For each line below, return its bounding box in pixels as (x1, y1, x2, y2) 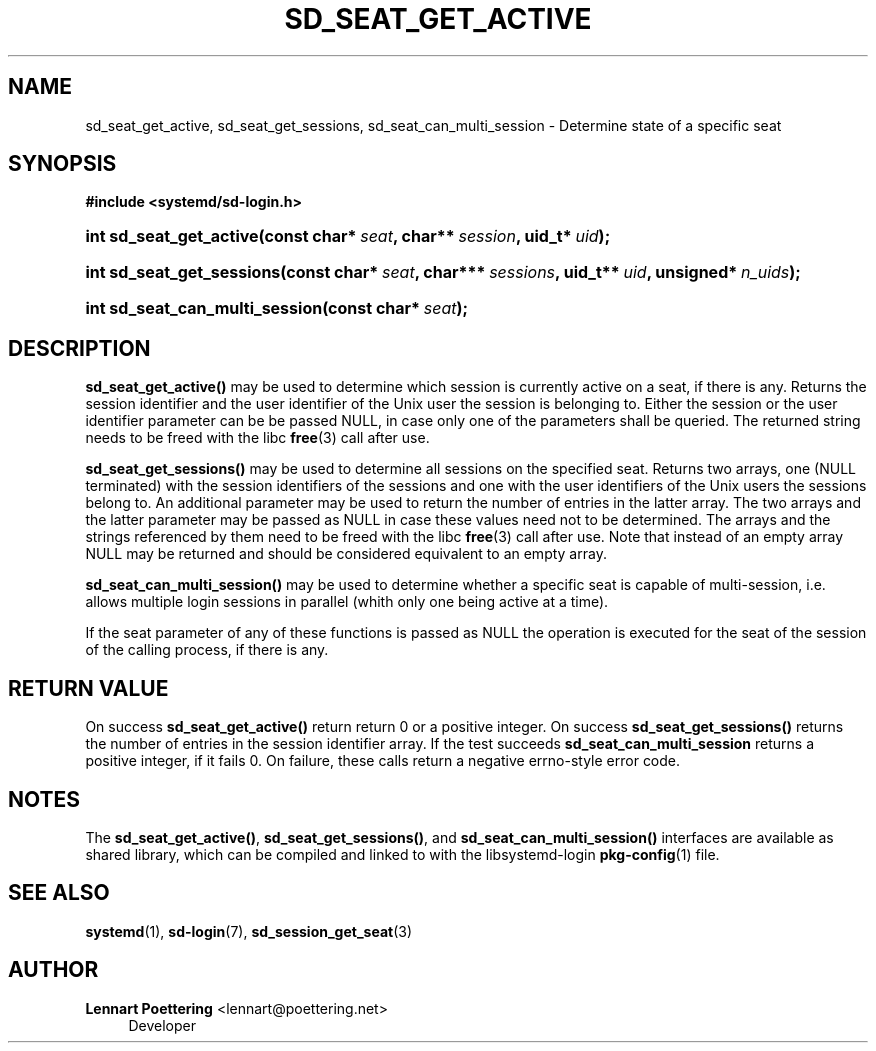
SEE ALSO (8, 880, 110, 906)
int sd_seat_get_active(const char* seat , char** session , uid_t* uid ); (85, 226, 611, 247)
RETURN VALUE (8, 675, 169, 701)
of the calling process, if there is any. (85, 641, 329, 659)
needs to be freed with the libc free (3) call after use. (85, 429, 430, 447)
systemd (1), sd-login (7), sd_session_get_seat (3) (85, 922, 413, 940)
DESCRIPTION (8, 335, 151, 361)
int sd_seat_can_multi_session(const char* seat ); (85, 298, 469, 319)
